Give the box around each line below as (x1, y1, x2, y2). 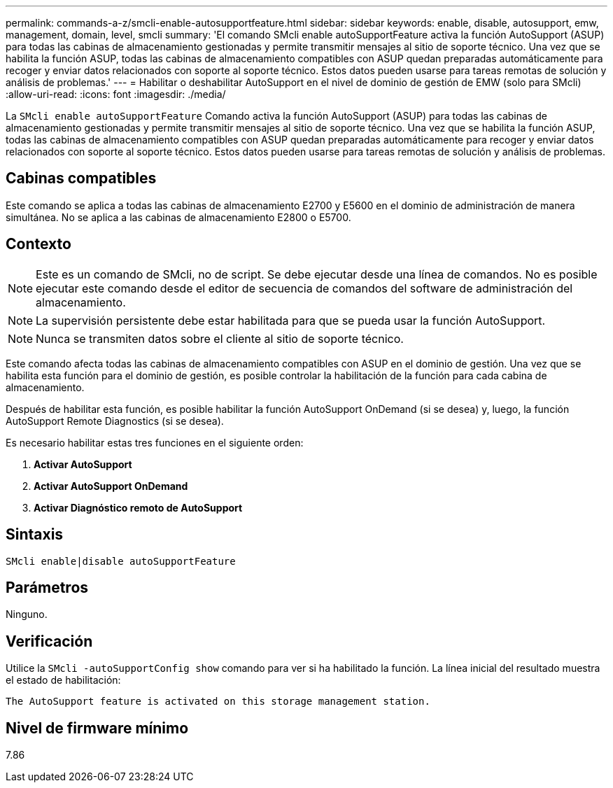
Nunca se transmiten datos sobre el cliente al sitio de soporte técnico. (36, 331, 404, 346)
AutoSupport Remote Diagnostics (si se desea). (6, 414, 224, 427)
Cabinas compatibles (6, 169, 157, 188)
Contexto (6, 235, 71, 253)
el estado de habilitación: (6, 674, 121, 687)
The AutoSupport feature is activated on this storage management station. (6, 696, 430, 708)
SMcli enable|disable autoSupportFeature (6, 555, 236, 567)
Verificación (6, 632, 93, 650)
